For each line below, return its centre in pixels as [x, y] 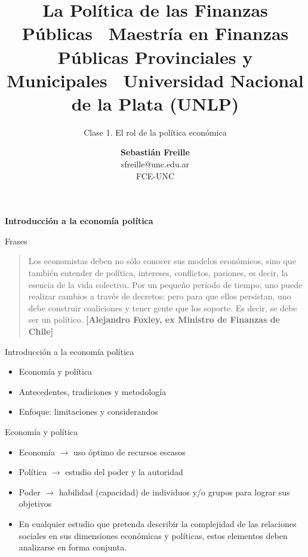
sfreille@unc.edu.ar [155, 164]
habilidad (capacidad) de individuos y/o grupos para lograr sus [174, 492]
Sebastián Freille [155, 152]
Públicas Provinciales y [155, 56]
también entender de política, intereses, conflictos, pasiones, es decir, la [158, 273]
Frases [16, 241]
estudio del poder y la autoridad [124, 472]
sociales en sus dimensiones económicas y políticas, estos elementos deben [153, 535]
